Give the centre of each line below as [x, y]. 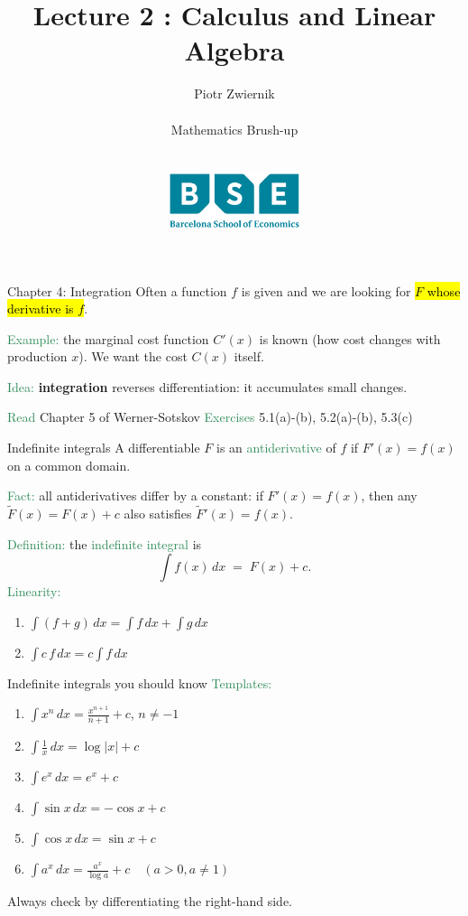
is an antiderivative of [276, 448]
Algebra [234, 50]
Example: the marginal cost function [108, 338]
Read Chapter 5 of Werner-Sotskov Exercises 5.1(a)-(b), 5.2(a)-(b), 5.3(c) [210, 417]
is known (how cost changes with [350, 338]
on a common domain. [69, 465]
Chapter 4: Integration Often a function [117, 290]
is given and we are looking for [326, 290]
